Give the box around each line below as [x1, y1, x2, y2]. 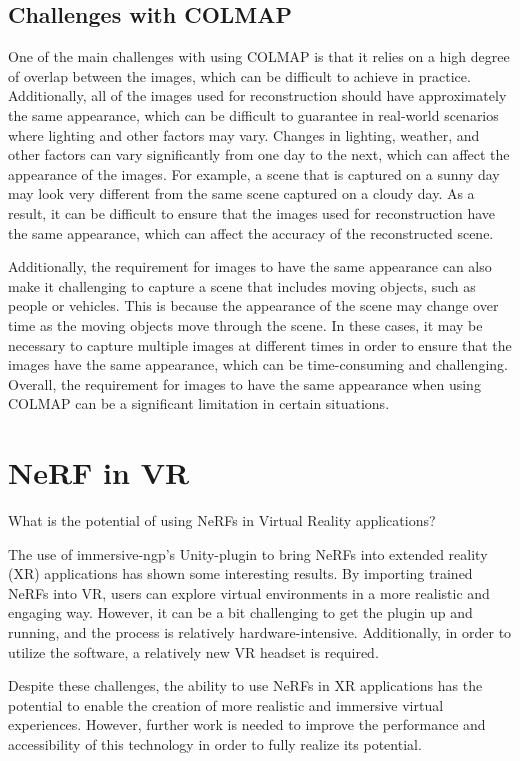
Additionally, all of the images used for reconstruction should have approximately [8, 85, 507, 106]
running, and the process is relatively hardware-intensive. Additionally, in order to [8, 621, 512, 642]
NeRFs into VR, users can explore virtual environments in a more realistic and [8, 582, 490, 603]
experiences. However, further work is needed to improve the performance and [8, 714, 486, 735]
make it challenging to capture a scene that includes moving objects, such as [8, 275, 476, 296]
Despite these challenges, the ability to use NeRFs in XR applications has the [8, 675, 483, 696]
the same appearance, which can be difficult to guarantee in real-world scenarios [8, 104, 499, 125]
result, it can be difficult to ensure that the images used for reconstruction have [8, 202, 496, 223]
